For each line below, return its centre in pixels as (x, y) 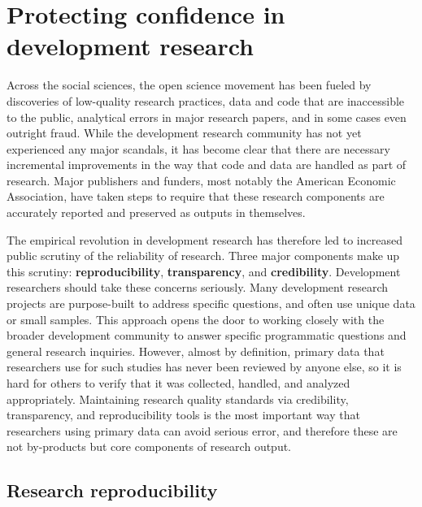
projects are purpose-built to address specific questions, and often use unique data (211, 303)
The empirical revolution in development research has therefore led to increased (204, 239)
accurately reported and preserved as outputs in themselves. (156, 212)
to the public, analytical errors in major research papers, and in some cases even (207, 117)
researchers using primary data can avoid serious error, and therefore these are (202, 430)
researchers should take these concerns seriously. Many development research (198, 287)
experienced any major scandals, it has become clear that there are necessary (198, 148)
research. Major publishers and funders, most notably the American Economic (201, 180)
